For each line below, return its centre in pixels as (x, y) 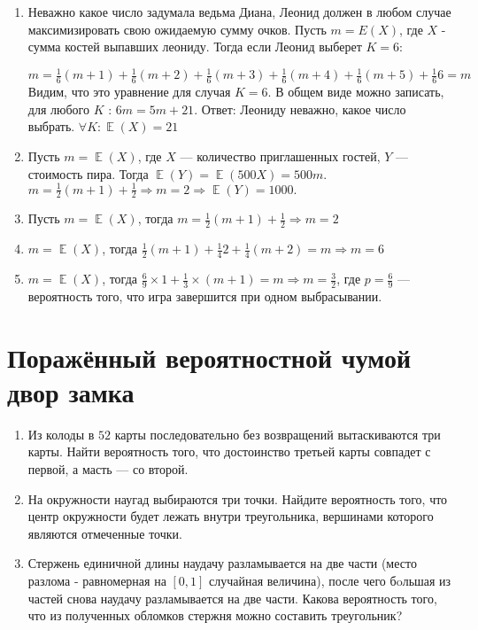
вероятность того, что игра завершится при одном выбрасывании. (205, 296)
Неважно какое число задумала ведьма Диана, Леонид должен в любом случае (239, 12)
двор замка (71, 391)
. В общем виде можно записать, (356, 92)
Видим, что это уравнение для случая (129, 92)
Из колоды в (61, 434)
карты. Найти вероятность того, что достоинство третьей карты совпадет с (229, 451)
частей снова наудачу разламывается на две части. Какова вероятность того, (232, 598)
